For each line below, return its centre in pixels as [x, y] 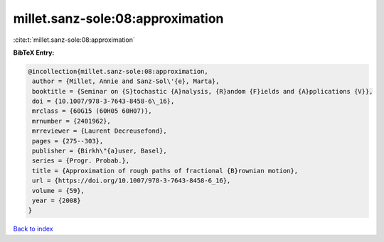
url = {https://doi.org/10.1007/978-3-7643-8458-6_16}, [132, 181]
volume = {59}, [59, 191]
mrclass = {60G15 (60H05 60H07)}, [92, 111]
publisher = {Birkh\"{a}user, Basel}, [100, 151]
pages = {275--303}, [68, 141]
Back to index [33, 229]
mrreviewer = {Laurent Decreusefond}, [100, 131]
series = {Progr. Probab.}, [81, 161]
